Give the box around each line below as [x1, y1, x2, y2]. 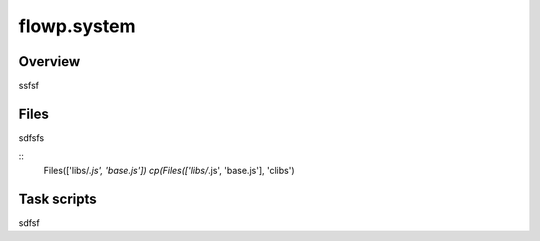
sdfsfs [18, 131, 45, 144]
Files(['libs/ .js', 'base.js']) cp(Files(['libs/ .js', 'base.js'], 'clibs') [43, 164, 295, 176]
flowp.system [18, 15, 136, 37]
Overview [18, 53, 81, 70]
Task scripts [18, 190, 97, 207]
